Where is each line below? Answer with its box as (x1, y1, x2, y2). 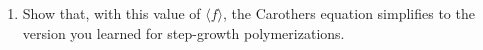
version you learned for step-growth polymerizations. (22, 22, 345, 43)
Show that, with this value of (22, 3, 201, 23)
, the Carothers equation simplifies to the (223, 3, 475, 23)
